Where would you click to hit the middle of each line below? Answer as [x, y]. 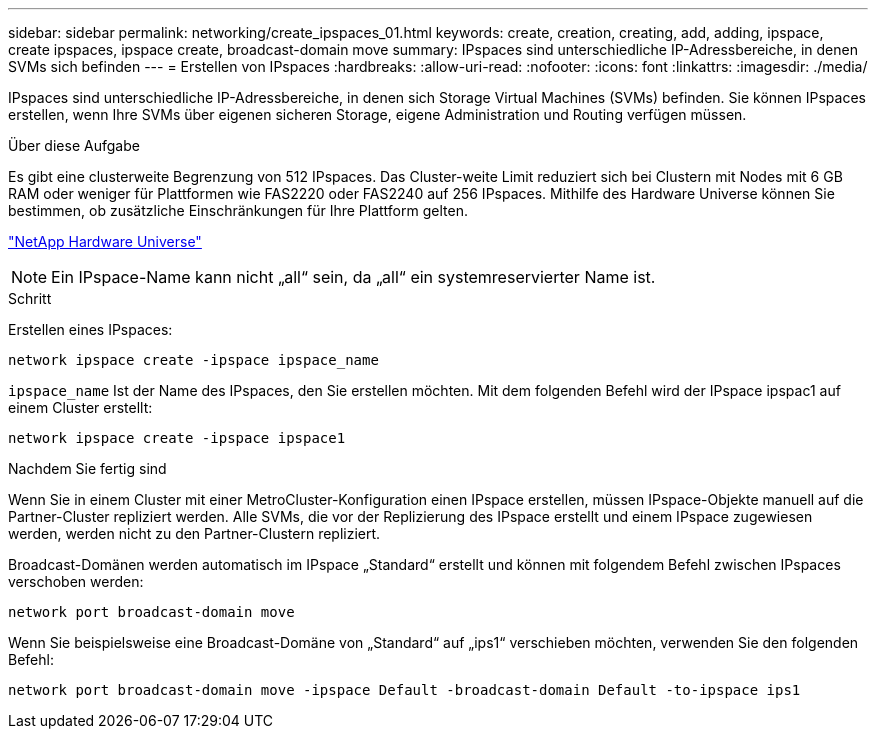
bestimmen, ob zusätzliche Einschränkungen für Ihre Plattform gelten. [238, 210]
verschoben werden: [76, 581]
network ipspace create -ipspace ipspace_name [193, 360]
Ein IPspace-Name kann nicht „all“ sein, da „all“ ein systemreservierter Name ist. [353, 277]
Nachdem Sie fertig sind [87, 468]
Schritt [30, 298]
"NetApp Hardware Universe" [105, 241]
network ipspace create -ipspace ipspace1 [177, 438]
